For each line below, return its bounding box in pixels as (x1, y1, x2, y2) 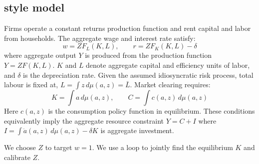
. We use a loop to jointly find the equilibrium (92, 142, 233, 153)
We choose (4, 142, 36, 153)
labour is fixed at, (4, 79, 58, 90)
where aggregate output (4, 50, 76, 60)
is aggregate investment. (100, 125, 174, 136)
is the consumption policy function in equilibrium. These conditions (48, 106, 255, 116)
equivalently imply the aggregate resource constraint (4, 115, 164, 126)
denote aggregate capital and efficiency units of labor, (86, 59, 250, 70)
